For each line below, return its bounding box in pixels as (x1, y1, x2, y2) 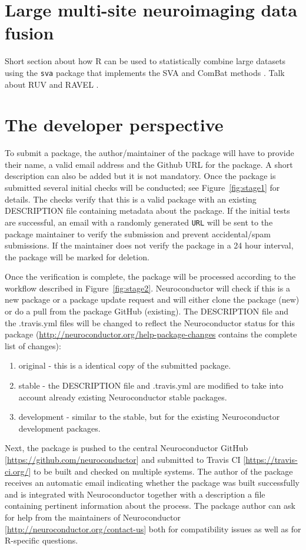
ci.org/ (5, 465, 29, 477)
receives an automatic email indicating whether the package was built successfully (5, 476, 300, 489)
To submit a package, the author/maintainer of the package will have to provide (5, 147, 294, 159)
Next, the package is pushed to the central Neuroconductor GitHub (5, 442, 248, 454)
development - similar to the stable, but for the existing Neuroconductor (18, 410, 280, 423)
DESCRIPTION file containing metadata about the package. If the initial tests (5, 204, 290, 217)
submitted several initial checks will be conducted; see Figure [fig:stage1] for (5, 181, 280, 194)
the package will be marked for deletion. (5, 250, 149, 263)
